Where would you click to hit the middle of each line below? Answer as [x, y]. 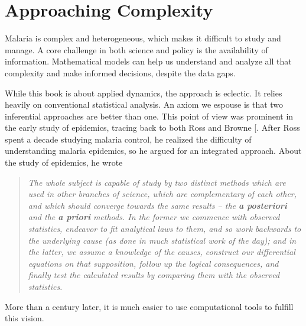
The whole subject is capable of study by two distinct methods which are [157, 182]
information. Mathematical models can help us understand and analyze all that [148, 61]
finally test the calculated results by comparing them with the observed [154, 275]
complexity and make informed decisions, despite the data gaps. [120, 72]
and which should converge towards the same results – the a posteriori [157, 205]
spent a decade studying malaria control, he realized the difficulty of [128, 139]
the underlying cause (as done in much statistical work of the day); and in [162, 240]
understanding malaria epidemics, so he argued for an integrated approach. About [153, 151]
